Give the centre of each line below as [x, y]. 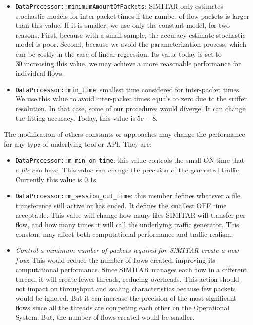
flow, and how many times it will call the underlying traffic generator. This [127, 224]
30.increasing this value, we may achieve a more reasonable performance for [128, 63]
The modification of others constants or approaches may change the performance [125, 134]
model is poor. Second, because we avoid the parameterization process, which [131, 44]
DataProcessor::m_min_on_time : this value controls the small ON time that [130, 160]
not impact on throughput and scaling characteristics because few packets [126, 288]
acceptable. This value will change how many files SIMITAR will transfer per [130, 215]
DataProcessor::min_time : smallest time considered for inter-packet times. [128, 89]
